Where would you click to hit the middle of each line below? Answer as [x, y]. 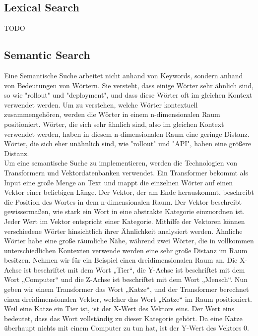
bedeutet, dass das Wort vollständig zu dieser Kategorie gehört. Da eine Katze [123, 318]
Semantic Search [47, 55]
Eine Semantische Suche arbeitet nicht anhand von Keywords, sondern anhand [124, 75]
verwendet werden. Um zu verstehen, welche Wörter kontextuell [101, 104]
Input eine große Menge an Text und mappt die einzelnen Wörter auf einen [118, 182]
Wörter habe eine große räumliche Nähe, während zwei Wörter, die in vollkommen [129, 241]
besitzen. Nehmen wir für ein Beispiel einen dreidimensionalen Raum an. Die [121, 260]
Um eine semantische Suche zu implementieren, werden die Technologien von [121, 163]
